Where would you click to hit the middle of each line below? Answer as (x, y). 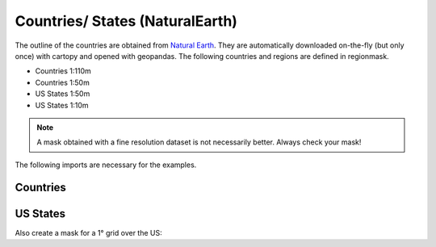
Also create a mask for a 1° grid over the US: (88, 232)
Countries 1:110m (63, 71)
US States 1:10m (62, 105)
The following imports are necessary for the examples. (106, 165)
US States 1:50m (63, 94)
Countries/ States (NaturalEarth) (126, 21)
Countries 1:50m (63, 82)
